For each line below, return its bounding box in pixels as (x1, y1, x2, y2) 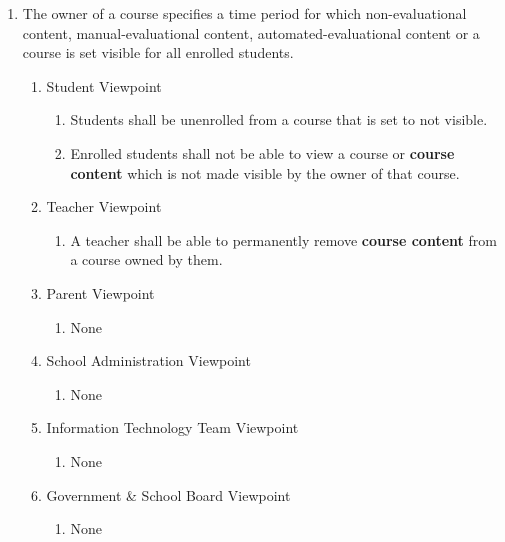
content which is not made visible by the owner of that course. (70, 162, 460, 183)
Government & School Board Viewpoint (46, 484, 291, 505)
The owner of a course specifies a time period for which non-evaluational (22, 3, 467, 23)
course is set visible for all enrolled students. (22, 42, 294, 63)
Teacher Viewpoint (46, 196, 162, 217)
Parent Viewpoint (46, 282, 155, 303)
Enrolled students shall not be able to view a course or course (70, 142, 455, 163)
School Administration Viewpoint (46, 350, 251, 371)
